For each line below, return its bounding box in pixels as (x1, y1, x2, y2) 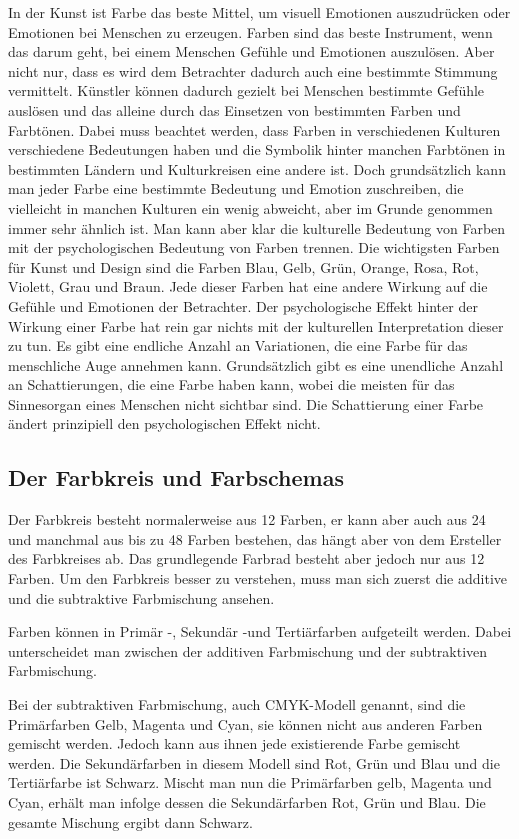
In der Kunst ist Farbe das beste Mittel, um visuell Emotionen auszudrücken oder (8, 2, 511, 22)
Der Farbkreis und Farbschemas (8, 462, 344, 493)
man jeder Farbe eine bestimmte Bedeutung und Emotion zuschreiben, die (8, 178, 464, 199)
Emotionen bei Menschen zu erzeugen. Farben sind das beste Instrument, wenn (8, 21, 493, 42)
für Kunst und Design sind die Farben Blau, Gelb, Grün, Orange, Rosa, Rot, (8, 256, 479, 277)
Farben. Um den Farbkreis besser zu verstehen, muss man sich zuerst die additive (8, 568, 507, 589)
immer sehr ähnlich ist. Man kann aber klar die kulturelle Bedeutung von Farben (8, 217, 506, 238)
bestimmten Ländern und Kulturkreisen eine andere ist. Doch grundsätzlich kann (8, 158, 506, 179)
